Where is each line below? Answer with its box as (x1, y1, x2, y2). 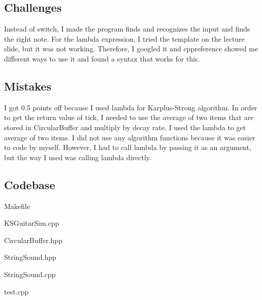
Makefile (4, 200, 30, 211)
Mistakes (4, 78, 51, 94)
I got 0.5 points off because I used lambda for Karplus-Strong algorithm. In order (4, 102, 257, 112)
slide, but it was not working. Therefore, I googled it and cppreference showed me (4, 43, 258, 54)
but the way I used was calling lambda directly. (4, 152, 151, 162)
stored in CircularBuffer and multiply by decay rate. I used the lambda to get (4, 122, 246, 132)
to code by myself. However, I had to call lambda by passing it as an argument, (4, 142, 251, 153)
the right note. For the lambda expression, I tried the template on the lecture (4, 33, 245, 44)
